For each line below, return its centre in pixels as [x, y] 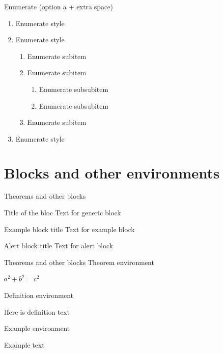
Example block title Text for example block [69, 229]
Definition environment [39, 295]
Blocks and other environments [112, 172]
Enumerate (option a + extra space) [59, 6]
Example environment [37, 328]
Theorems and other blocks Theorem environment [79, 262]
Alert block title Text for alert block [58, 246]
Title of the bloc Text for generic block [63, 213]
